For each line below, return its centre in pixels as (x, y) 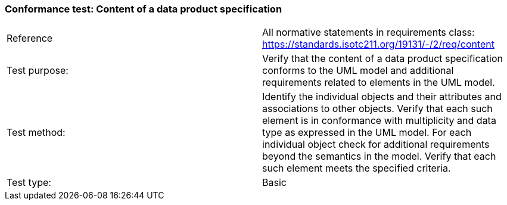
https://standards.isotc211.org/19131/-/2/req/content (379, 44)
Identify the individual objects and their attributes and (382, 97)
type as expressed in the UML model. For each (367, 133)
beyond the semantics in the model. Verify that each (379, 156)
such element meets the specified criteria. (357, 168)
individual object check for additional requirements (376, 145)
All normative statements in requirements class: (368, 32)
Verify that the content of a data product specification (382, 59)
